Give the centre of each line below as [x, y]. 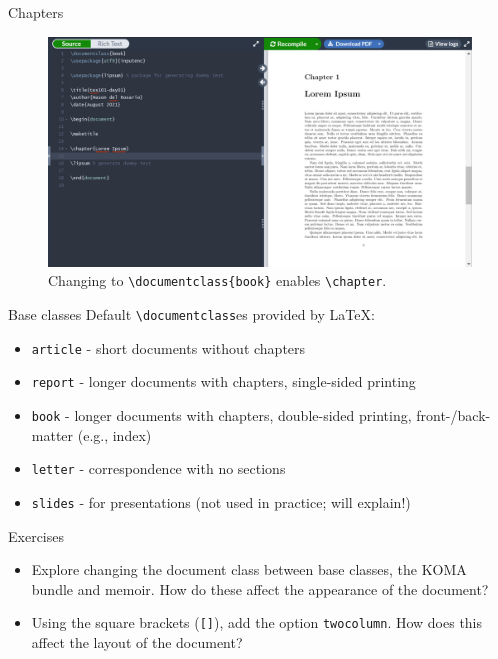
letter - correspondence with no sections [158, 468]
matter [52, 434]
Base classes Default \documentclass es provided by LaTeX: [191, 314]
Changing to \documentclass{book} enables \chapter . [217, 280]
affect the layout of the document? [137, 642]
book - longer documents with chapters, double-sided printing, [221, 415]
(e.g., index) [114, 434]
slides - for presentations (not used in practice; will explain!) [221, 501]
